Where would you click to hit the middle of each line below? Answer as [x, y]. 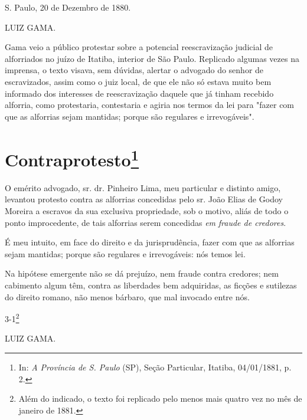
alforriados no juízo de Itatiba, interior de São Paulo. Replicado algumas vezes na [152, 58]
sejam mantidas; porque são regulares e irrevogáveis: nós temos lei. [125, 253]
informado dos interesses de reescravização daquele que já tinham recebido [139, 93]
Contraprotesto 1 [72, 158]
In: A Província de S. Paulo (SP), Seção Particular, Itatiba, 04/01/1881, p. [155, 367]
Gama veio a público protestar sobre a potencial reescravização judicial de [139, 47]
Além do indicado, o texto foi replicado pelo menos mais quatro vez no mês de [160, 398]
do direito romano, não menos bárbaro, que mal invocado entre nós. [127, 296]
